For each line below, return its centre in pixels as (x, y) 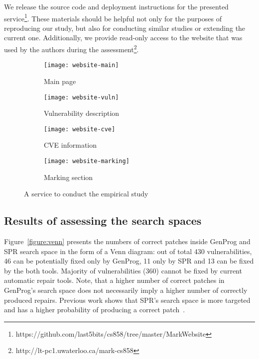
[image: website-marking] (87, 161)
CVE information (70, 145)
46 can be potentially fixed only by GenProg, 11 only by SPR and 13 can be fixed (129, 261)
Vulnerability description (82, 113)
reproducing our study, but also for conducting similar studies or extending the (125, 28)
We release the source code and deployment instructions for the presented (116, 6)
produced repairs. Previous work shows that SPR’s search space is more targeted (127, 300)
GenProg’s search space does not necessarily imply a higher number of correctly (126, 290)
